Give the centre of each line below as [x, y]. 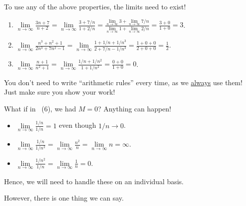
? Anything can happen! [134, 108]
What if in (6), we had [40, 108]
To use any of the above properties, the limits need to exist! [95, 6]
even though [78, 125]
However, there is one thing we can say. [64, 198]
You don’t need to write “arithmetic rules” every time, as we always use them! [123, 82]
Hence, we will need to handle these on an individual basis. [94, 181]
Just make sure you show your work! [60, 92]
